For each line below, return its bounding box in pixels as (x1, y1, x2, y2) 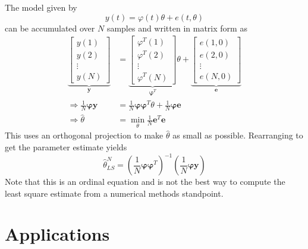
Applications (5, 222, 110, 246)
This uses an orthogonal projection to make (5, 129, 164, 141)
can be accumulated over (5, 21, 95, 34)
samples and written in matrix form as (106, 21, 247, 34)
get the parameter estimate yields (5, 141, 127, 153)
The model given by (5, 1, 77, 13)
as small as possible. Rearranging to (172, 129, 303, 141)
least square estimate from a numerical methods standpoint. (5, 187, 224, 199)
